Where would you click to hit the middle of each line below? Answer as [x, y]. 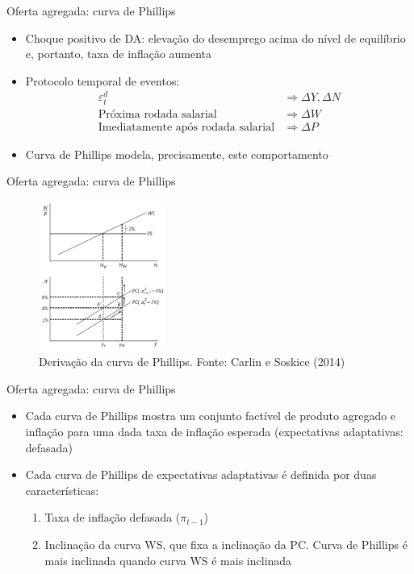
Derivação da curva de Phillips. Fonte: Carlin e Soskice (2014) [192, 362]
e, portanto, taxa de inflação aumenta [119, 54]
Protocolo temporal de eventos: [102, 80]
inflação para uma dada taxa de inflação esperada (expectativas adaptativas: [214, 431]
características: [62, 490]
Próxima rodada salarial [157, 114]
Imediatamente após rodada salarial [186, 127]
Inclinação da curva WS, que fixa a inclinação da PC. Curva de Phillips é [226, 544]
